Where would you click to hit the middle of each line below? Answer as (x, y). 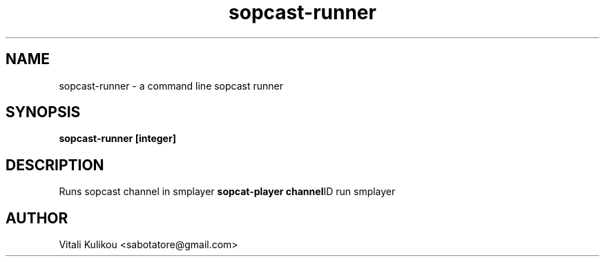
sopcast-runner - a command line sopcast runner (171, 85)
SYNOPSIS (43, 112)
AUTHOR (37, 218)
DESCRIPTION (55, 165)
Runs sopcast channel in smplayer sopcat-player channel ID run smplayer (227, 192)
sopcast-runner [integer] (117, 139)
